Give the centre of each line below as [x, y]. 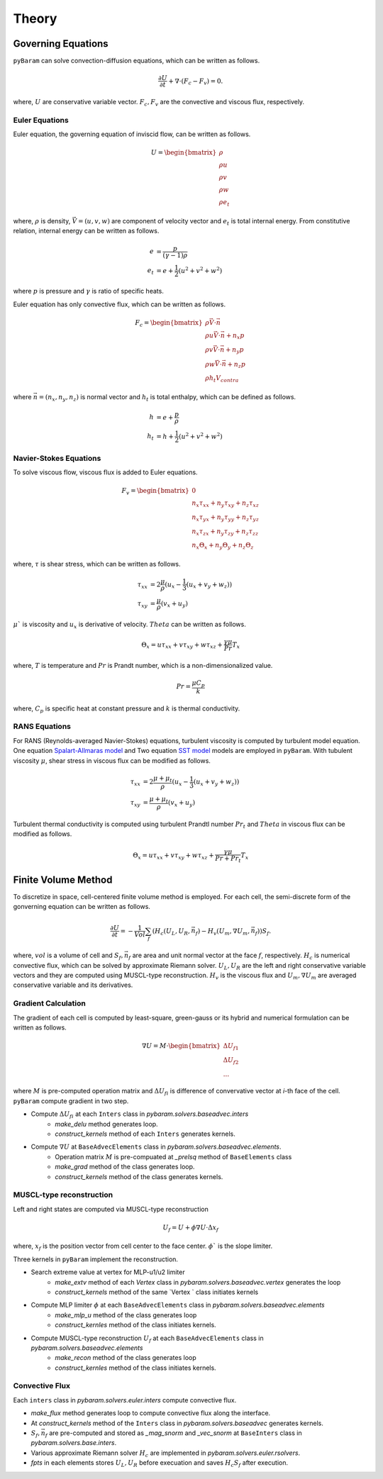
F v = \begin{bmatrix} [155, 491]
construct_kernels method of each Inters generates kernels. [145, 1134]
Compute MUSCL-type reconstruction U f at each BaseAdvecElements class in [147, 1339]
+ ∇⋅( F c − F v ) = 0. [195, 82]
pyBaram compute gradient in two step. [71, 1101]
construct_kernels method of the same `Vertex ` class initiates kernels [157, 1292]
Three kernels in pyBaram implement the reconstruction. [96, 1259]
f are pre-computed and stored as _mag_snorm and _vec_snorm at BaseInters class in [173, 1434]
